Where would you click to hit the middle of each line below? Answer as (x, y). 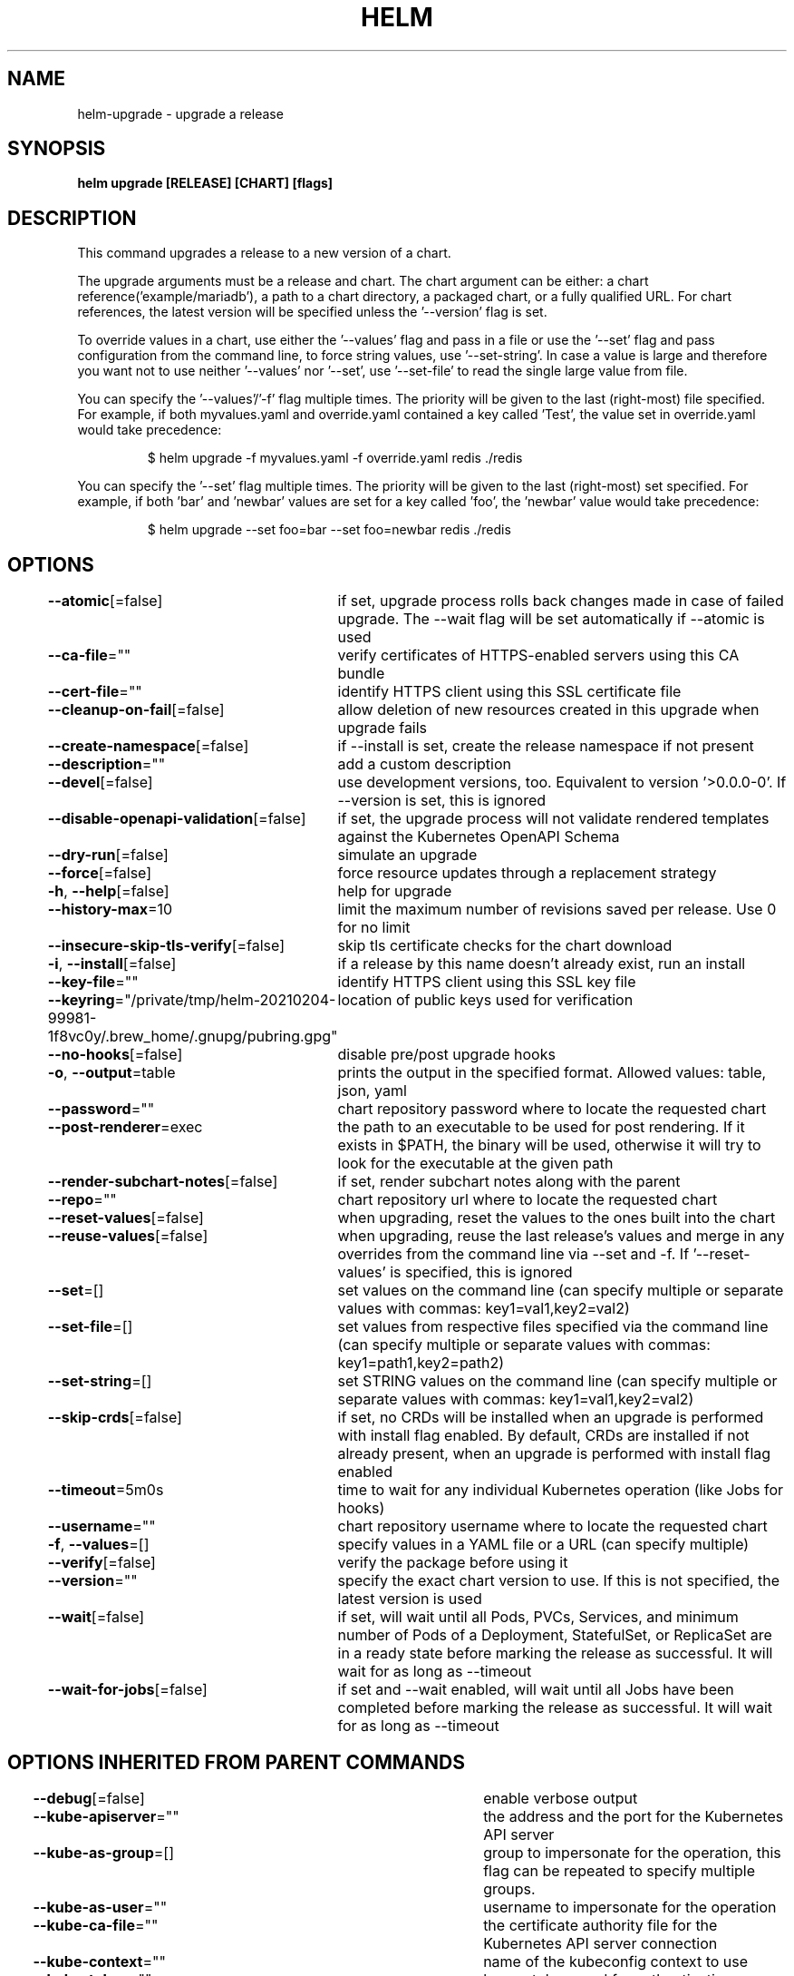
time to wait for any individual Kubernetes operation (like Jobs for (561, 1490)
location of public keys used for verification (485, 1000)
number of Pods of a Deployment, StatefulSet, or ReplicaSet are (555, 1635)
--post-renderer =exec (125, 1127)
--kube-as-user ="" (100, 1907)
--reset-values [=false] (126, 1218)
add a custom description (425, 764)
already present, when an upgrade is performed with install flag (554, 1454)
